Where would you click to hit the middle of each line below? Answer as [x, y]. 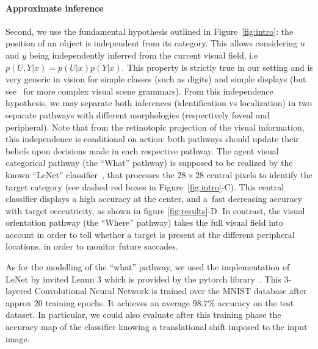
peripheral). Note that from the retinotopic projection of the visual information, [155, 127]
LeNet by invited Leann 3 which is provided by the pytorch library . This [143, 279]
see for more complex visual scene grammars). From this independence [139, 91]
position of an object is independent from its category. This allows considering [152, 43]
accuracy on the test [256, 302]
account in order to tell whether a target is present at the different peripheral [150, 234]
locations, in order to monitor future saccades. [92, 246]
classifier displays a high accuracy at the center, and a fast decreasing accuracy [154, 199]
